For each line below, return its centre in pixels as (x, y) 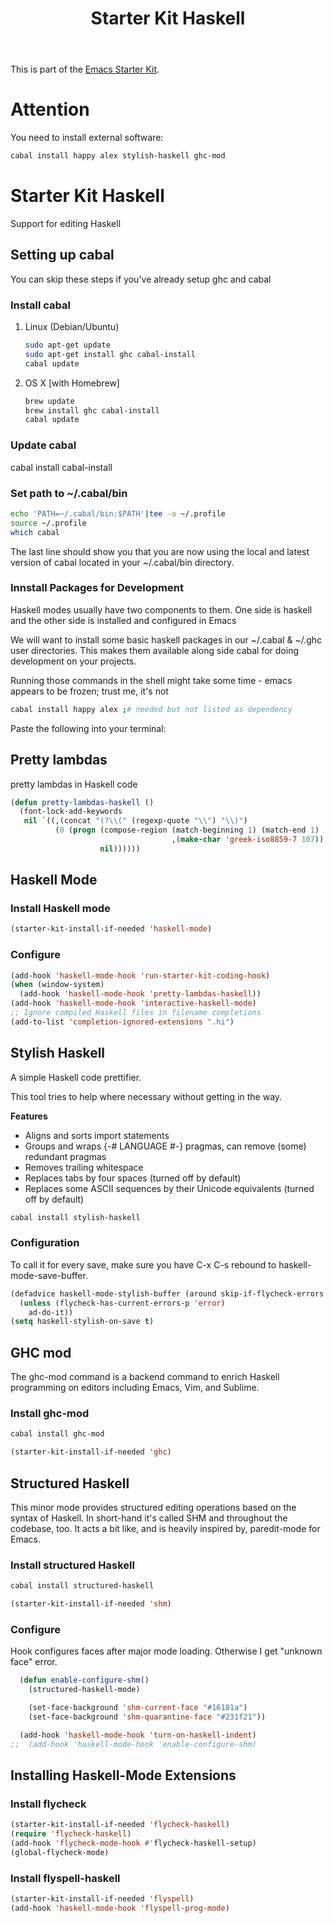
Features (29, 1116)
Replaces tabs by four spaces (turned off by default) (133, 1178)
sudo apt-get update (67, 345)
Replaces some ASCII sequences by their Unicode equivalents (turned (169, 1188)
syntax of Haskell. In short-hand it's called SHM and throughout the (149, 1518)
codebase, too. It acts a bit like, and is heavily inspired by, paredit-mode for (165, 1529)
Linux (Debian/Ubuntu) (72, 327)
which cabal (35, 532)
